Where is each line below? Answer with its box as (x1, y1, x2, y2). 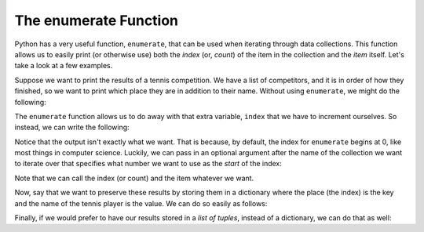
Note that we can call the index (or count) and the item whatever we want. (14, 173, 254, 183)
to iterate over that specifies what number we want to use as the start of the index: (14, 159, 283, 169)
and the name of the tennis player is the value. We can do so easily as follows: (14, 198, 268, 208)
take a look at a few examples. (14, 61, 113, 71)
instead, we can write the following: (14, 122, 130, 132)
